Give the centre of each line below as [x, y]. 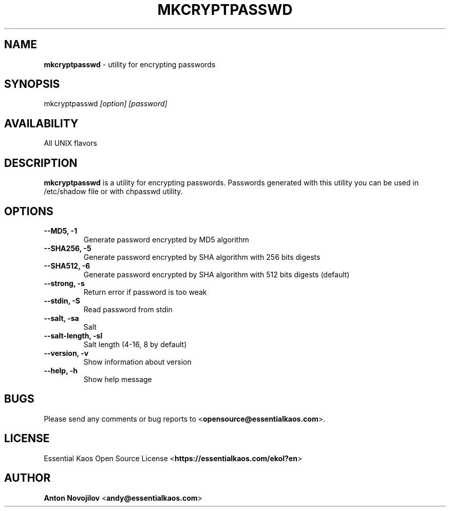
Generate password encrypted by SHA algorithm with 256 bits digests [202, 257]
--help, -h [61, 370]
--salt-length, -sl [73, 335]
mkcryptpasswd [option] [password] [106, 104]
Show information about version [137, 362]
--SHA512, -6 [67, 266]
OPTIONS [29, 211]
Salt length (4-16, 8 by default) [135, 344]
